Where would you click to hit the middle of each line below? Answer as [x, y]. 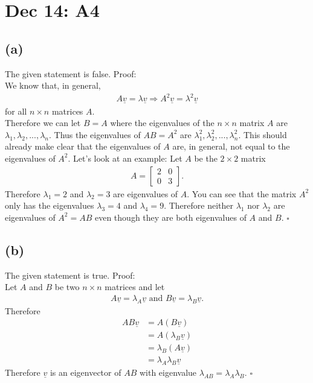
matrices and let [135, 287]
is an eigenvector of [86, 372]
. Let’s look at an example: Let [125, 158]
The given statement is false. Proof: [71, 73]
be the [206, 158]
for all [16, 111]
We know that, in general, [53, 85]
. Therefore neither [198, 205]
